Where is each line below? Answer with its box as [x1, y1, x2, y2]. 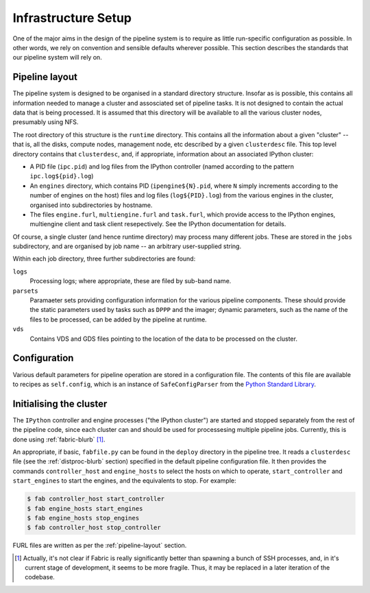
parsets [12, 287, 39, 295]
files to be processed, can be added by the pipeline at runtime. [29, 315, 207, 324]
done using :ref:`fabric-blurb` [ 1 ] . [12, 435, 106, 444]
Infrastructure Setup [12, 10, 132, 25]
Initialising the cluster [12, 398, 108, 409]
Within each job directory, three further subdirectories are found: [12, 254, 196, 263]
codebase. [25, 573, 55, 581]
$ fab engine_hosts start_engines [27, 505, 143, 512]
